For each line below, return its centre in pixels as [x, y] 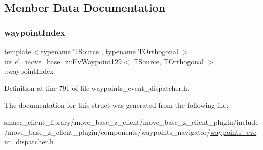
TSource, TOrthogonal [168, 61]
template [18, 51]
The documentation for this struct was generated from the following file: [116, 105]
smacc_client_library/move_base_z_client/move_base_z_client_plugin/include [131, 121]
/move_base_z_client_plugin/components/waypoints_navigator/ [107, 132]
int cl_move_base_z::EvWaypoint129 [63, 61]
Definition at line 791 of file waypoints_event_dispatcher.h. [97, 88]
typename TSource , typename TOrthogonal [109, 51]
